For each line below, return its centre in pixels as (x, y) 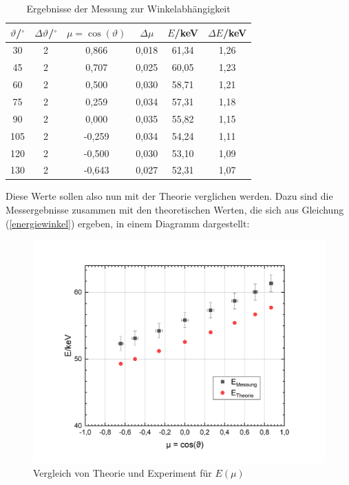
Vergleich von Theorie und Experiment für (123, 473)
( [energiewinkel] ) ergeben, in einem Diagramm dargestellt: (128, 223)
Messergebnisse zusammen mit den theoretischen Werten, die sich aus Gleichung (175, 210)
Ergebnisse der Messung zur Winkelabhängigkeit (128, 8)
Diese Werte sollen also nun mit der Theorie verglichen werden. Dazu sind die (169, 196)
